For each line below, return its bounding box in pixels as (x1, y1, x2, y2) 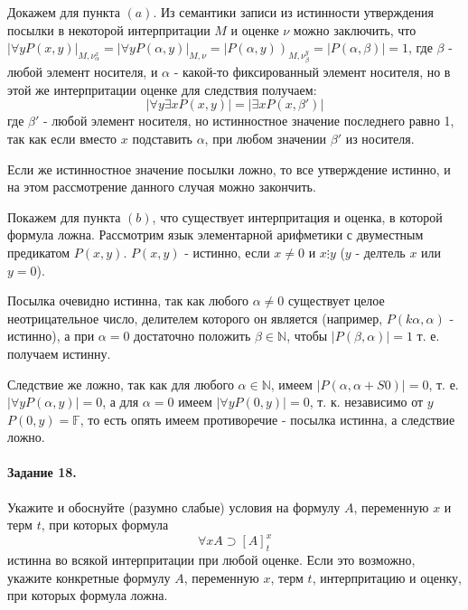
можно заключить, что (293, 20, 417, 39)
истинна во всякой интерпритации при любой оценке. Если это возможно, (7, 550, 416, 569)
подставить (132, 128, 192, 147)
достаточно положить (134, 326, 251, 345)
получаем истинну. (7, 343, 111, 362)
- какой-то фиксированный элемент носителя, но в (173, 62, 451, 81)
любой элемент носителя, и (7, 62, 158, 81)
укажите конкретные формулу (7, 568, 171, 587)
